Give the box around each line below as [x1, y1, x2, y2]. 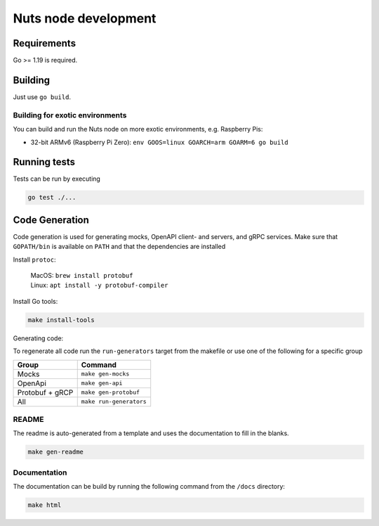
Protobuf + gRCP [17, 387, 74, 397]
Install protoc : [13, 255, 56, 264]
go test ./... [27, 193, 77, 202]
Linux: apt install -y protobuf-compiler [30, 281, 168, 290]
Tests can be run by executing [13, 174, 101, 183]
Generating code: [13, 334, 64, 342]
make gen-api [81, 380, 123, 387]
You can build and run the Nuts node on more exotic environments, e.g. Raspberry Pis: [13, 125, 263, 134]
